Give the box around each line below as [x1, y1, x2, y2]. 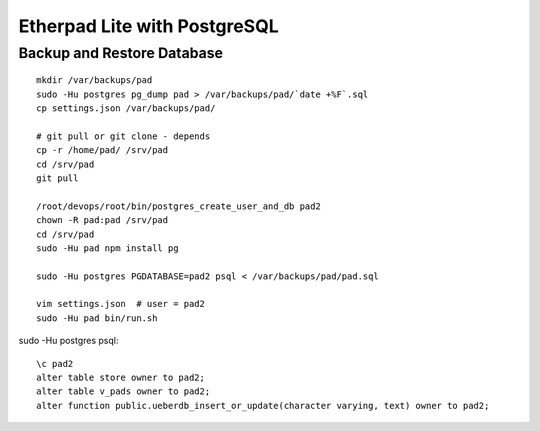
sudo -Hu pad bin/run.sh [36, 312, 158, 324]
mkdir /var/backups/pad [36, 75, 153, 86]
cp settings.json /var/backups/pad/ [36, 102, 216, 114]
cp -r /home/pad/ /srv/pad [36, 145, 169, 156]
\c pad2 [36, 358, 74, 369]
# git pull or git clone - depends [36, 130, 211, 142]
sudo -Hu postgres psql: [18, 335, 119, 347]
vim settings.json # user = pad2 [36, 298, 205, 310]
